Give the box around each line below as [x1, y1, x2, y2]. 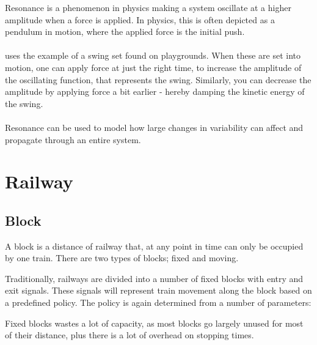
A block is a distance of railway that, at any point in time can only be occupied [5, 239, 304, 252]
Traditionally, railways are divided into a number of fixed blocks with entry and [5, 272, 304, 284]
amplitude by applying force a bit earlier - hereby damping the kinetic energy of [5, 85, 305, 98]
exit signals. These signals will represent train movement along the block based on [5, 284, 312, 297]
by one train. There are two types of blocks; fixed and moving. [5, 251, 239, 264]
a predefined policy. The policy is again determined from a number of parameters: [5, 296, 312, 309]
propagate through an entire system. [5, 133, 141, 146]
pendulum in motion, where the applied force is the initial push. [5, 25, 245, 38]
